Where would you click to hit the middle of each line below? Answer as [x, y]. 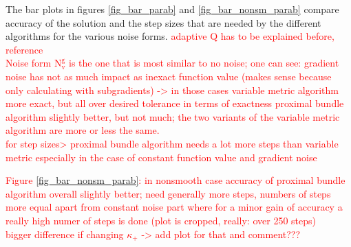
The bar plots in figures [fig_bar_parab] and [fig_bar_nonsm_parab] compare [172, 9]
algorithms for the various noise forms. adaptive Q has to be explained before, [170, 36]
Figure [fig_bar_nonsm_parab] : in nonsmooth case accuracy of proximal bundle [175, 180]
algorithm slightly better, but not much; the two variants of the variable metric [173, 116]
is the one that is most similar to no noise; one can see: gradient [204, 63]
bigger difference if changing [65, 234]
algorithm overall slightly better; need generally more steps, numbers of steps [168, 193]
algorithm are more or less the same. [83, 130]
